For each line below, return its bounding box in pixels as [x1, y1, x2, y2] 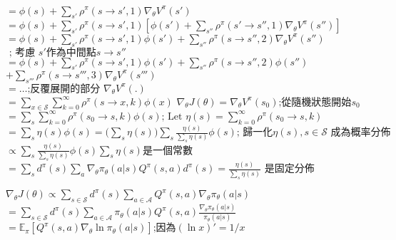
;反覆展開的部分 [27, 83, 101, 94]
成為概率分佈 [330, 127, 391, 138]
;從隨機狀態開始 [278, 97, 352, 108]
